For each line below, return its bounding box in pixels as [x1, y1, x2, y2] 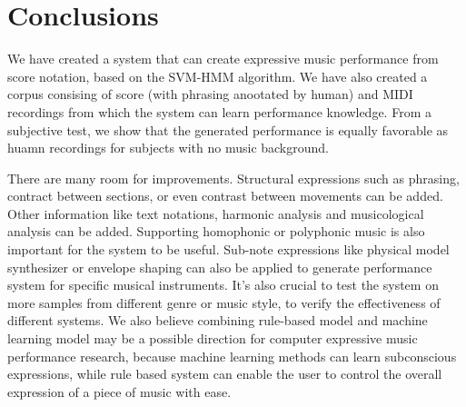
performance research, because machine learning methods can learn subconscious [7, 346, 457, 365]
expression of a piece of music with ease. [7, 382, 232, 401]
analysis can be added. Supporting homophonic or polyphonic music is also [7, 222, 425, 241]
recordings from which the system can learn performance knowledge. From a [7, 102, 431, 121]
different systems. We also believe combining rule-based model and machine [7, 311, 428, 330]
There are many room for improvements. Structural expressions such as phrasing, [7, 168, 460, 187]
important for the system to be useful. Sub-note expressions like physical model [7, 240, 450, 259]
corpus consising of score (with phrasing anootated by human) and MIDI [7, 84, 413, 104]
